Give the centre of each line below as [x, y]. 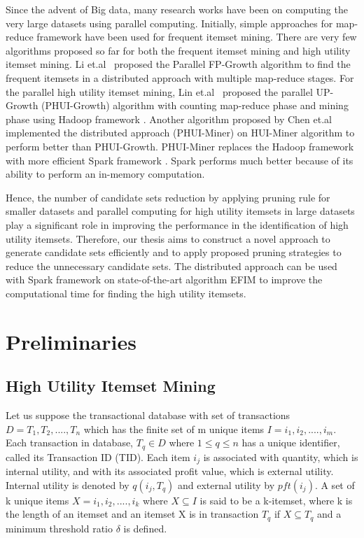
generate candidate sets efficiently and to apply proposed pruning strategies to [174, 252]
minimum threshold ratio [59, 528]
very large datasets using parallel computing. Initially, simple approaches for [169, 23]
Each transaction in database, [70, 443]
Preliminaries [71, 341]
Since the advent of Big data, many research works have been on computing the [177, 9]
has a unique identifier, [291, 443]
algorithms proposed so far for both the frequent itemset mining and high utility [178, 50]
